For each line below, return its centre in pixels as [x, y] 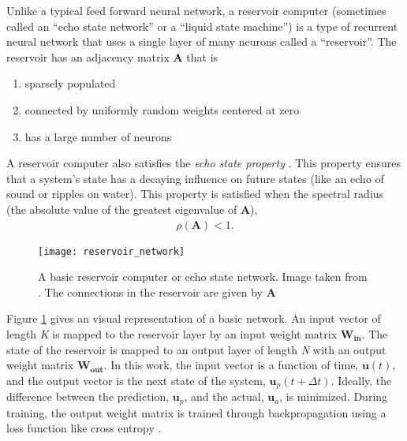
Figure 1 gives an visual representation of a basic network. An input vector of [194, 318]
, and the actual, [224, 396]
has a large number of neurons [98, 136]
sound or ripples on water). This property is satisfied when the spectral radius [195, 194]
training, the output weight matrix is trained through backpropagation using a [196, 412]
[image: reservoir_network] [112, 251]
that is [202, 56]
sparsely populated [70, 83]
